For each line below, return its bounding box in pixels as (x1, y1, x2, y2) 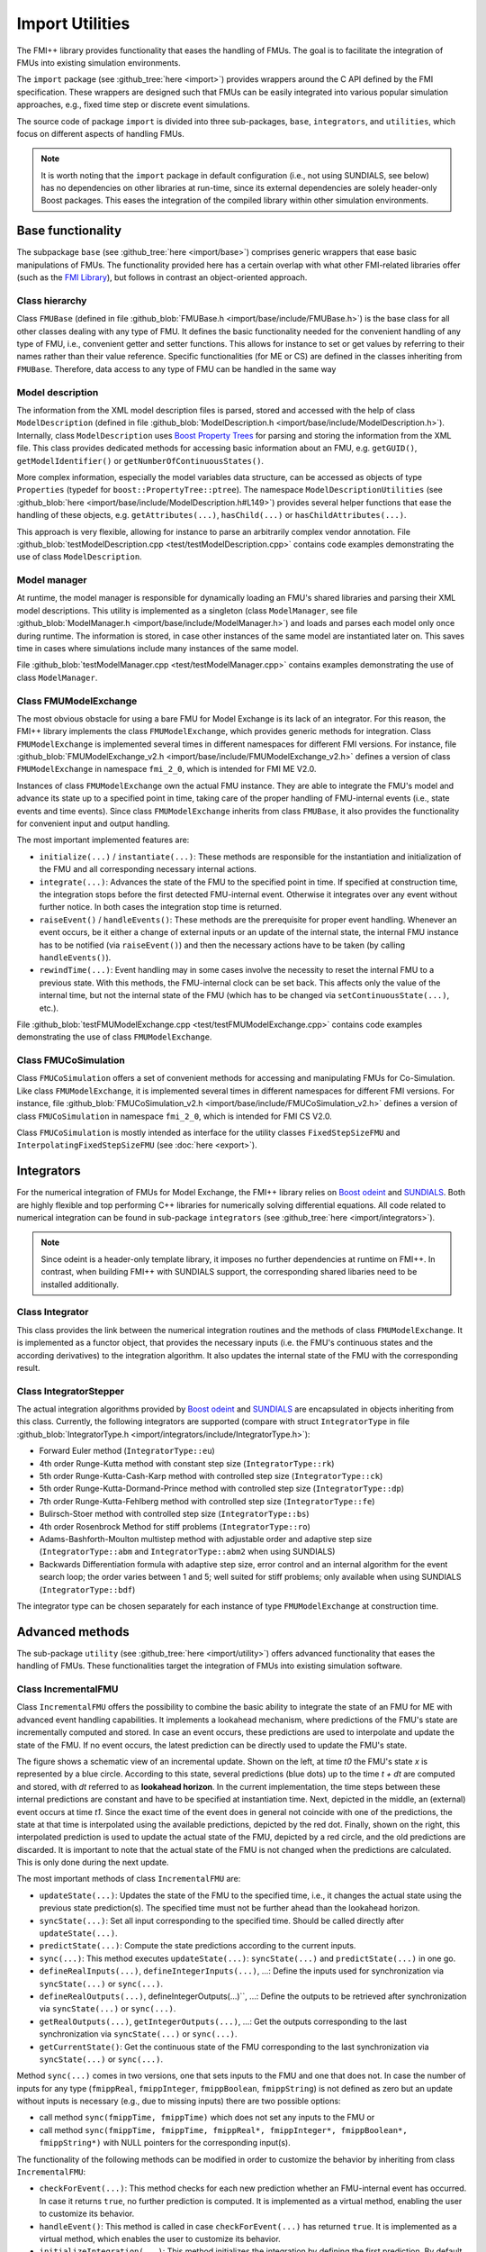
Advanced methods (16, 1624, 130, 1639)
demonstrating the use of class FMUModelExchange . (16, 1031, 212, 1042)
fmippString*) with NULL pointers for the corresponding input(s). (39, 2138, 292, 2148)
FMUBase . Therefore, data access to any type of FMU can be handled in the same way (16, 363, 337, 374)
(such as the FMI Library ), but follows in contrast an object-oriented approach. (16, 272, 308, 283)
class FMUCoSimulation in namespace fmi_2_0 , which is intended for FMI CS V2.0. (16, 1111, 332, 1121)
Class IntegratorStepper (16, 1385, 125, 1397)
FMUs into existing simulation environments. (16, 57, 182, 68)
